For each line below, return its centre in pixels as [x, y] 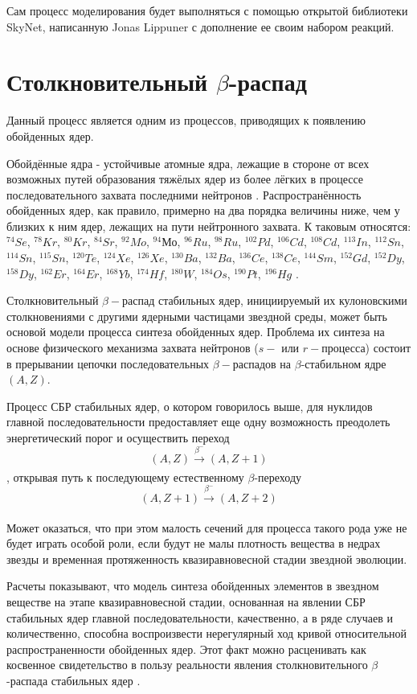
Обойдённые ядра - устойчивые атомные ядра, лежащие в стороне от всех [188, 163]
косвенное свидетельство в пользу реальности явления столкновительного [187, 665]
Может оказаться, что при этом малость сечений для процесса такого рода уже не [207, 527]
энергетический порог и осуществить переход [118, 437]
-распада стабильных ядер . [74, 680]
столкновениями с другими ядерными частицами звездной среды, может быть [197, 316]
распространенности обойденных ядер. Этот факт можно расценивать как [186, 649]
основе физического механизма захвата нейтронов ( [133, 348]
